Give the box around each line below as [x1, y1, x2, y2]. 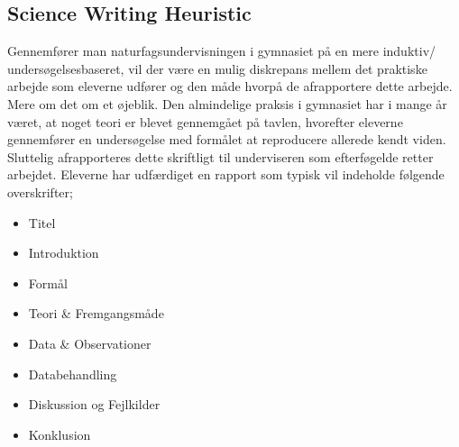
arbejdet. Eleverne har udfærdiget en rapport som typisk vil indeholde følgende [7, 165, 445, 184]
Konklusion [28, 424, 91, 443]
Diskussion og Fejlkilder [28, 395, 161, 414]
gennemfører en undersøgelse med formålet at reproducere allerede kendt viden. [7, 130, 446, 149]
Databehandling [28, 364, 117, 383]
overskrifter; [7, 182, 73, 201]
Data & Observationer [28, 333, 151, 352]
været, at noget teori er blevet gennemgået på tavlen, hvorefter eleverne [7, 112, 403, 131]
